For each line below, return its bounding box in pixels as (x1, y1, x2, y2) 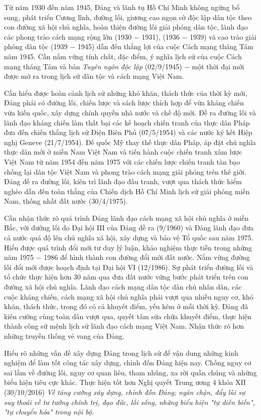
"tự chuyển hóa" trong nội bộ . (4, 406, 94, 417)
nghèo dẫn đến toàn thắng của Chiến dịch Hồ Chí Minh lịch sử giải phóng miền (4, 186, 250, 196)
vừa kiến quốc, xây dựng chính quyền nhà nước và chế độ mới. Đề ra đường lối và (4, 107, 256, 117)
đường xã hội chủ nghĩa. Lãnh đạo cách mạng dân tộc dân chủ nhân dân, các (4, 282, 242, 292)
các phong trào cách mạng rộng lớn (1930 (4, 31, 132, 42)
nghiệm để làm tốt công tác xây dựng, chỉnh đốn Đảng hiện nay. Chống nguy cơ (4, 357, 251, 368)
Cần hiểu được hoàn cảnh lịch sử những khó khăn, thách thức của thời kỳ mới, (4, 87, 247, 98)
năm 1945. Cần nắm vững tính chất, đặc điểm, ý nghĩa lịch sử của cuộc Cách (4, 51, 242, 61)
